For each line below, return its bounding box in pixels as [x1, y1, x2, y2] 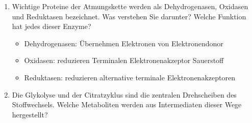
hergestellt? [12, 109, 48, 119]
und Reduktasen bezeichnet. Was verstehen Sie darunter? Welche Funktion [12, 11, 246, 21]
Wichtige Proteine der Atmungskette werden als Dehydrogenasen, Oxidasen [12, 1, 248, 11]
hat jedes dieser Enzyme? [12, 21, 91, 32]
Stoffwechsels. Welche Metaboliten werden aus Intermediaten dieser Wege [12, 99, 242, 110]
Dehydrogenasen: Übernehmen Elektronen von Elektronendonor [24, 38, 223, 48]
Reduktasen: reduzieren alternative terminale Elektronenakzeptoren [24, 72, 235, 82]
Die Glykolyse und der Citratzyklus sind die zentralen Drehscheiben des [12, 89, 237, 100]
